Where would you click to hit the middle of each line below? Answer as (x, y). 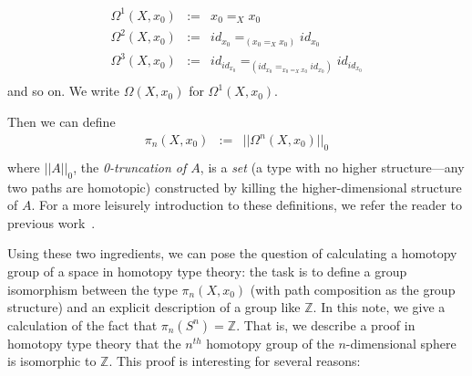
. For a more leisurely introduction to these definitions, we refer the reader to (246, 205)
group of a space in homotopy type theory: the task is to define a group (207, 272)
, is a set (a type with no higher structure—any (332, 167)
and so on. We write (64, 91)
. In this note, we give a (379, 307)
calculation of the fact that (82, 324)
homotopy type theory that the (94, 343)
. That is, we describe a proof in (326, 324)
